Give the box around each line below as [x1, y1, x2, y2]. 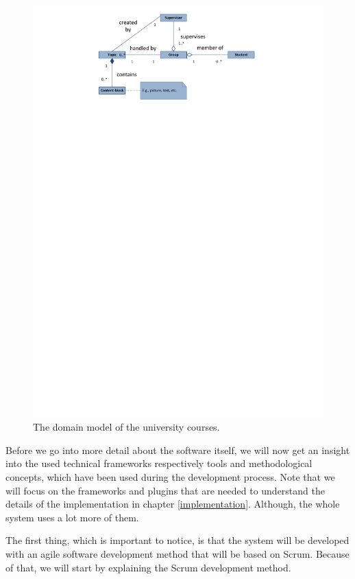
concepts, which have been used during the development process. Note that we [5, 470, 335, 484]
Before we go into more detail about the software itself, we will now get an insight [5, 442, 350, 457]
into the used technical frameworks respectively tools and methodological [5, 456, 313, 470]
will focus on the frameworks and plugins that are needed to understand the [5, 483, 325, 497]
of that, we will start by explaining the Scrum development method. [5, 560, 291, 574]
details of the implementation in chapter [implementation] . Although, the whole [5, 497, 340, 511]
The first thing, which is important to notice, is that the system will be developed [5, 533, 350, 547]
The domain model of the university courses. [33, 420, 220, 434]
